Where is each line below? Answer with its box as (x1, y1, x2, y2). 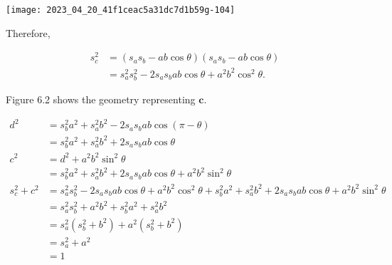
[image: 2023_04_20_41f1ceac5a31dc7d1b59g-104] (6, 5, 235, 15)
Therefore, (6, 25, 51, 40)
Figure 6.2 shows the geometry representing (6, 92, 196, 107)
